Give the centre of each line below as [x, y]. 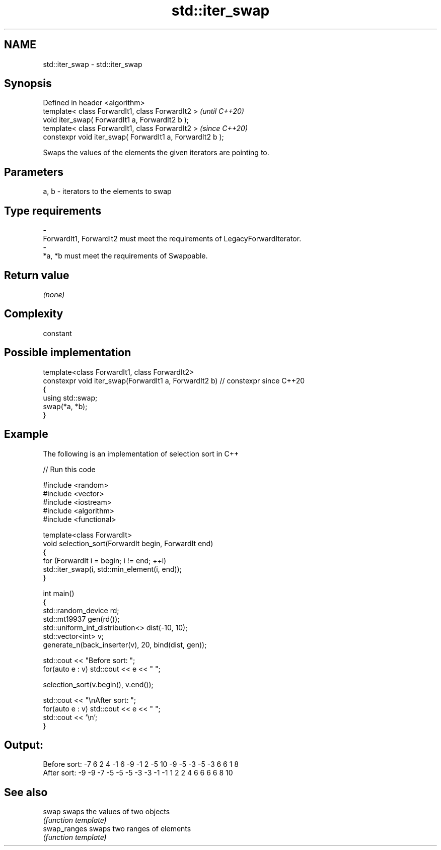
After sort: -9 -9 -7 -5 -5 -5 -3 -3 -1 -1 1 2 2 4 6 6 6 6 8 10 [138, 773]
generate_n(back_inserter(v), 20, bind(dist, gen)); [125, 644]
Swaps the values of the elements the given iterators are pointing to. [156, 153]
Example [26, 434]
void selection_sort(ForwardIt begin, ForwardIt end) [128, 543]
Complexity [34, 314]
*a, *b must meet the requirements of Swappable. [125, 256]
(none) [54, 294]
